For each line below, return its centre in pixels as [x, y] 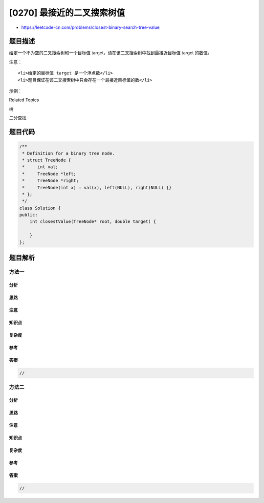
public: [28, 215]
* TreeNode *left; [49, 174]
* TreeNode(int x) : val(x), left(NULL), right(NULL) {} [97, 187]
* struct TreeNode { [47, 160]
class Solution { [40, 208]
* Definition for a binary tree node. [68, 153]
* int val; [40, 167]
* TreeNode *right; [51, 181]
